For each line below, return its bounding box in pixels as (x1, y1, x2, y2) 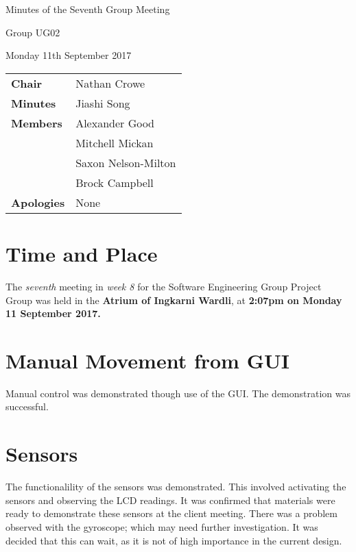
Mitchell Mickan (75, 134, 154, 151)
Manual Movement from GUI (5, 346, 289, 374)
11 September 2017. (5, 306, 101, 321)
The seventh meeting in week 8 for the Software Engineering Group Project (5, 279, 322, 293)
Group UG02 (5, 25, 60, 39)
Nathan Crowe (75, 75, 145, 91)
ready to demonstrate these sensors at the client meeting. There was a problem (5, 506, 337, 520)
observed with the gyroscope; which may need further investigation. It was (5, 519, 318, 534)
